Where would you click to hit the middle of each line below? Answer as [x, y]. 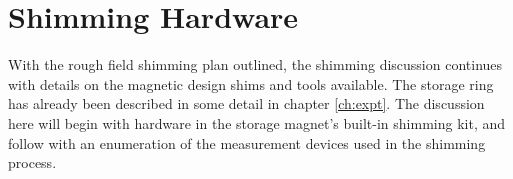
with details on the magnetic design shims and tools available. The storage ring [251, 83]
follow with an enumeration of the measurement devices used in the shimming [247, 142]
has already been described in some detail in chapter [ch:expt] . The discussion [246, 103]
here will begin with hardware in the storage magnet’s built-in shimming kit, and [257, 122]
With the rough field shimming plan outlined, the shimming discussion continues [255, 64]
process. [32, 162]
